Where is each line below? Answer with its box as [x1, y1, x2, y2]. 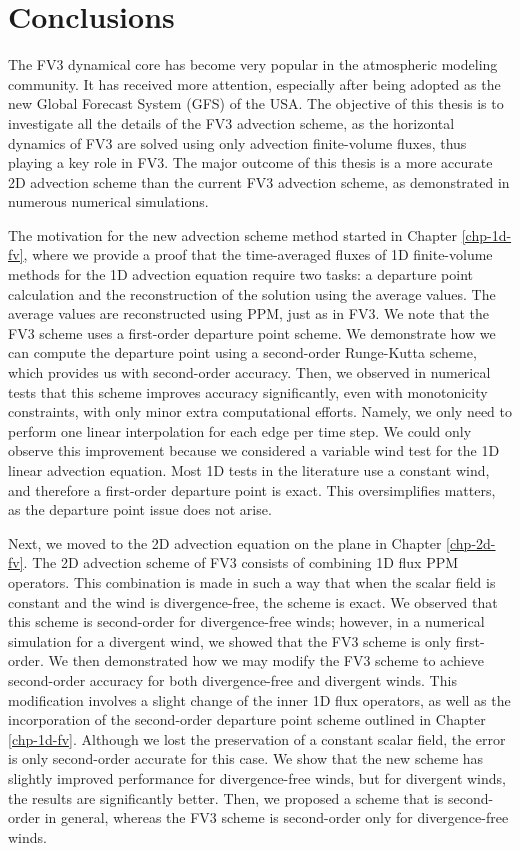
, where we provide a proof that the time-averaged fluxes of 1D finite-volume [23, 244, 493, 265]
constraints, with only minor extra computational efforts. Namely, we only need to [8, 401, 512, 422]
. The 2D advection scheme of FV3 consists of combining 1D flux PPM [23, 552, 459, 573]
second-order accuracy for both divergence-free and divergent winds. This [8, 669, 457, 690]
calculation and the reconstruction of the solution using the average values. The [8, 283, 496, 304]
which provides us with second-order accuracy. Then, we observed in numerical [8, 362, 491, 383]
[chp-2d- [446, 532, 496, 553]
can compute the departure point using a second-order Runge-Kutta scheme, [8, 342, 477, 363]
